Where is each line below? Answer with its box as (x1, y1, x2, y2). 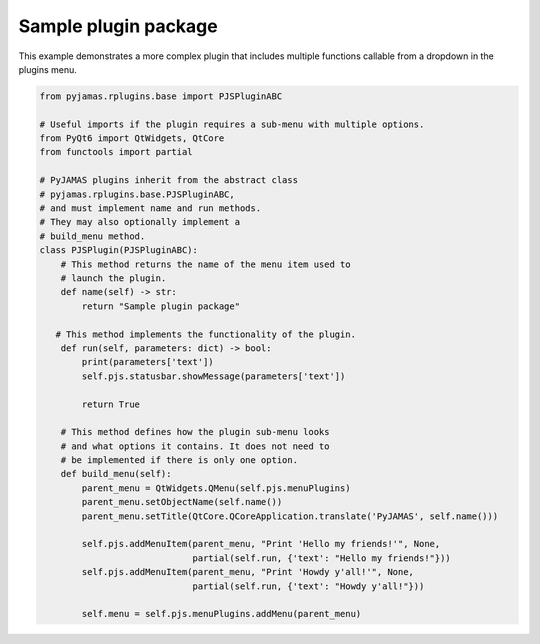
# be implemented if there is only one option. (60, 455, 299, 466)
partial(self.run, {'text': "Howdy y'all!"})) (192, 580, 425, 592)
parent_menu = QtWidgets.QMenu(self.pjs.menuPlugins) (81, 482, 351, 494)
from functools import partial (39, 146, 194, 158)
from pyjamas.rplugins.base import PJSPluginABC (39, 90, 283, 102)
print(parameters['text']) (81, 356, 214, 368)
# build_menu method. (39, 230, 146, 242)
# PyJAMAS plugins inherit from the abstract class (39, 175, 299, 186)
